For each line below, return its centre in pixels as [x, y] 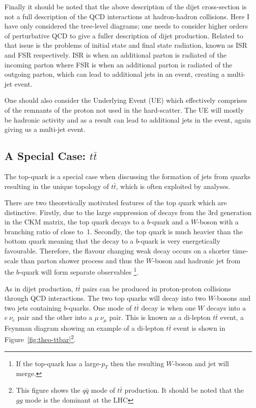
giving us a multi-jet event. [45, 129]
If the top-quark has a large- [59, 363]
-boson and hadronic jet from [197, 260]
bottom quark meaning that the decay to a [69, 241]
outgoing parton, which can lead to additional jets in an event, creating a [115, 74]
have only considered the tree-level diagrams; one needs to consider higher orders [126, 26]
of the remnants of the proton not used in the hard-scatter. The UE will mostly [124, 110]
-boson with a [218, 222]
